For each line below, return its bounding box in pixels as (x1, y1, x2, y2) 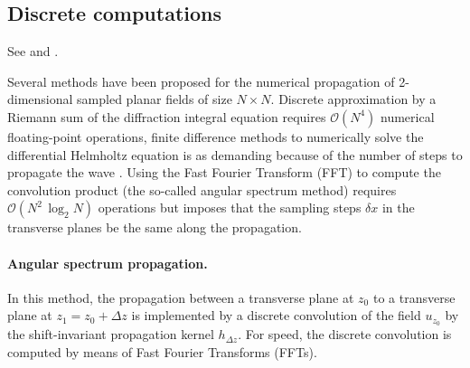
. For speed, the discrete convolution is (238, 325, 452, 344)
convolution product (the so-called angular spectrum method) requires (7, 180, 397, 199)
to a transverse (372, 288, 456, 307)
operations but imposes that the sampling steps (98, 198, 362, 217)
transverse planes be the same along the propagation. (7, 218, 302, 237)
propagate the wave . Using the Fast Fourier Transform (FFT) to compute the (7, 163, 441, 182)
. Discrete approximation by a (270, 90, 437, 109)
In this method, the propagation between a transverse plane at (7, 288, 354, 307)
